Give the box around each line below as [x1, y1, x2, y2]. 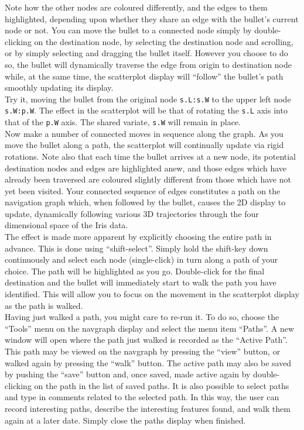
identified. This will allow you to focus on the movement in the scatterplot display [5, 288, 299, 300]
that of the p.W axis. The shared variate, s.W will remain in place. [5, 116, 241, 128]
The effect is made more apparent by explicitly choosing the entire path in [5, 231, 272, 243]
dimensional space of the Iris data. [5, 219, 128, 231]
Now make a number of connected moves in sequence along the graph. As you [5, 127, 283, 139]
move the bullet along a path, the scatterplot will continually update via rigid [5, 139, 284, 151]
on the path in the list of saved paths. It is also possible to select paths [34, 379, 289, 391]
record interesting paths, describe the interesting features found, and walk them [5, 402, 291, 414]
